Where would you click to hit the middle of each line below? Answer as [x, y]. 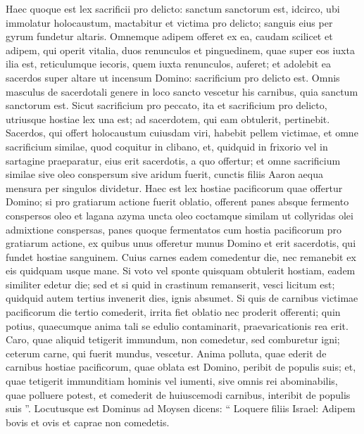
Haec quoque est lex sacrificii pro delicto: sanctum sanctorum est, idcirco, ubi [173, 8]
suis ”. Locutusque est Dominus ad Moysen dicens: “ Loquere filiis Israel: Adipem [181, 408]
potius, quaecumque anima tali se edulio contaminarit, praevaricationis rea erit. [177, 325]
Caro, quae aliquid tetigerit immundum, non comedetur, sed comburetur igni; [173, 339]
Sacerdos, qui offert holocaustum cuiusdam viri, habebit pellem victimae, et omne [182, 133]
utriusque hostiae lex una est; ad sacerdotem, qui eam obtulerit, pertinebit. [168, 119]
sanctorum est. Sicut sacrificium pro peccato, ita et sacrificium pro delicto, [167, 105]
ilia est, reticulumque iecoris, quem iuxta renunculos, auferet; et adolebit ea [168, 64]
